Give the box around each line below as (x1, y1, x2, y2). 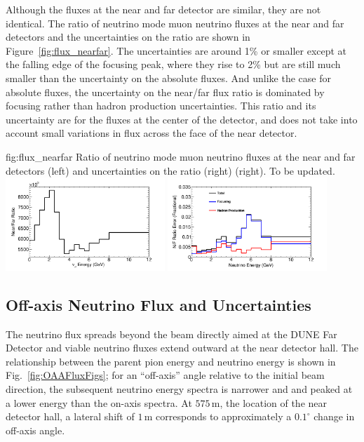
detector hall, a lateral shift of (6, 409, 135, 424)
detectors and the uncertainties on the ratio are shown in (6, 29, 250, 44)
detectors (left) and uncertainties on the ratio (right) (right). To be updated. (6, 163, 335, 178)
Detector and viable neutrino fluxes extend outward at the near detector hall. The (6, 340, 358, 355)
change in (314, 409, 355, 424)
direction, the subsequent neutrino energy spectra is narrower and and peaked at (6, 382, 353, 396)
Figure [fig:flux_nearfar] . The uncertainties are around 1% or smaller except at (6, 43, 347, 58)
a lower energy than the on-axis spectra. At (6, 395, 192, 410)
